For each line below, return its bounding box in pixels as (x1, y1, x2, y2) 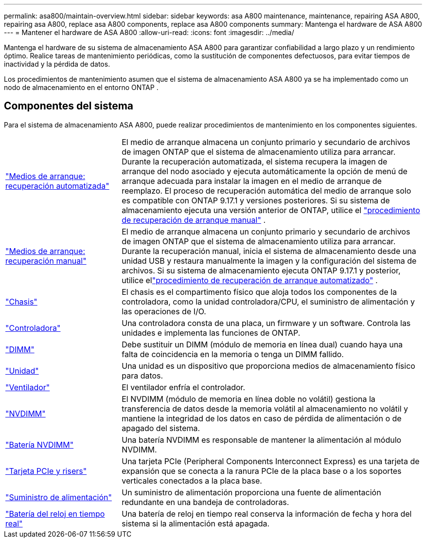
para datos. (122, 370, 163, 380)
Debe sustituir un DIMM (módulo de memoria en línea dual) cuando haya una (122, 339, 403, 349)
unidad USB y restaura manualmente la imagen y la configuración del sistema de (122, 255, 417, 266)
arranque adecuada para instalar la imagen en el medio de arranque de (122, 176, 382, 186)
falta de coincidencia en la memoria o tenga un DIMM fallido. (122, 349, 344, 359)
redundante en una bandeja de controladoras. (122, 497, 289, 507)
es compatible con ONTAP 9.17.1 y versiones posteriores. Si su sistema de (122, 195, 390, 205)
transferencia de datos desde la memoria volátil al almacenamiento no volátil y (122, 403, 408, 414)
